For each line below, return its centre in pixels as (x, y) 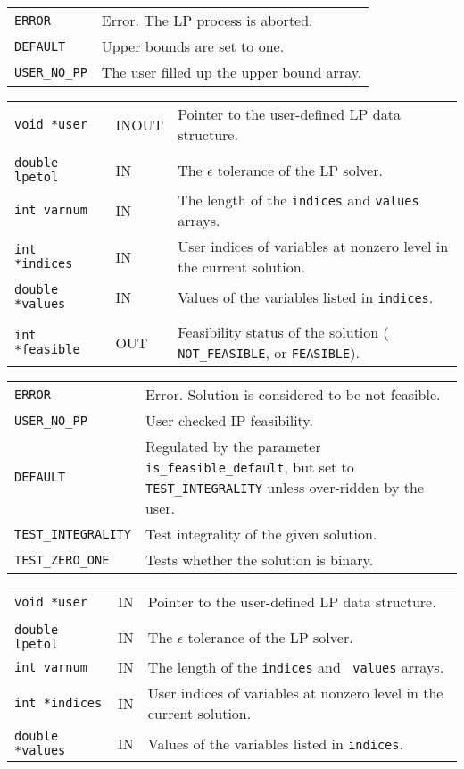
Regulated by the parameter (233, 446)
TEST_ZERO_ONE (62, 560)
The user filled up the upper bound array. (232, 72)
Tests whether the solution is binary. (259, 560)
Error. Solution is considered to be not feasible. (293, 394)
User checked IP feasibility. (229, 420)
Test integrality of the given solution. (261, 534)
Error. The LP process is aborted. (207, 20)
